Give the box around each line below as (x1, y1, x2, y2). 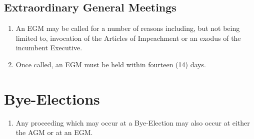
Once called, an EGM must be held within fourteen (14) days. (15, 59, 206, 69)
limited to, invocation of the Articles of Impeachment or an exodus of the (15, 32, 241, 43)
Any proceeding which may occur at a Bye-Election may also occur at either (15, 117, 250, 128)
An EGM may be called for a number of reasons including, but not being (15, 23, 240, 33)
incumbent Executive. (15, 42, 82, 53)
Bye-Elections (4, 88, 100, 109)
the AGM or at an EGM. (15, 127, 93, 138)
